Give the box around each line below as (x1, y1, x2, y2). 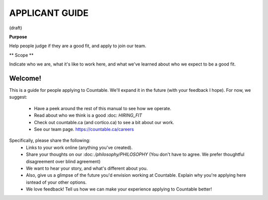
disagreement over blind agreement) (26, 158, 101, 164)
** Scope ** (9, 52, 34, 58)
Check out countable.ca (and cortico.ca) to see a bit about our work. (34, 119, 175, 125)
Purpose (9, 34, 27, 40)
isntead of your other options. (26, 179, 87, 185)
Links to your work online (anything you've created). (26, 144, 133, 150)
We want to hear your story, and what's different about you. (26, 165, 148, 171)
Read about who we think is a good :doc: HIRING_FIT (34, 112, 142, 119)
